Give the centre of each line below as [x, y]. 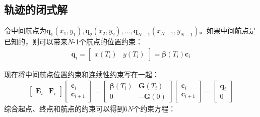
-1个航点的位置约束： [108, 42]
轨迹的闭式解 [36, 9]
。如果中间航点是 [227, 31]
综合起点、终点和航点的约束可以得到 [64, 109]
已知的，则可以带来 [36, 42]
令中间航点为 [25, 31]
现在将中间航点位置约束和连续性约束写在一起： [82, 74]
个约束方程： [154, 109]
